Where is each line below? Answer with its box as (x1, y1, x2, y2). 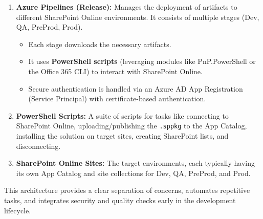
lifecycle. (4, 205, 31, 215)
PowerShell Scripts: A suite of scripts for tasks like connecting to (16, 110, 229, 121)
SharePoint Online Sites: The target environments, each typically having (16, 158, 255, 168)
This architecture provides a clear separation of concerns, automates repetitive (4, 185, 250, 195)
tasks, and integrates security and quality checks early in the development (4, 194, 236, 205)
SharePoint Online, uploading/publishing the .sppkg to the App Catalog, (16, 120, 247, 131)
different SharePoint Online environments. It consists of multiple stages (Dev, (16, 11, 259, 22)
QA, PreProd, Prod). (16, 21, 83, 32)
